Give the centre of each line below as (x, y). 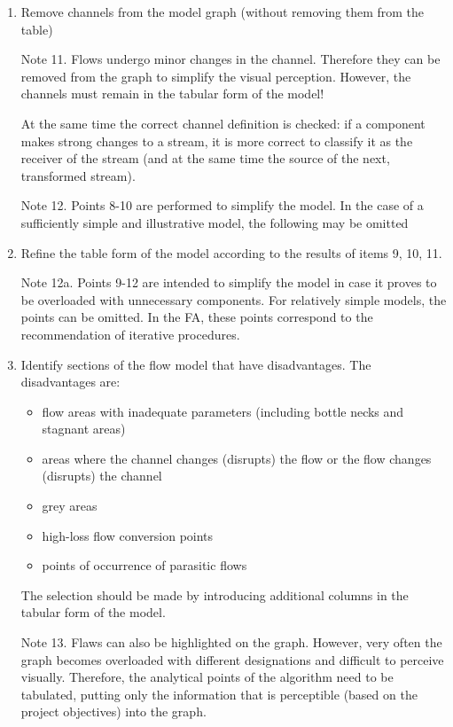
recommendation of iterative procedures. (130, 334)
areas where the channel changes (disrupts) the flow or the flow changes (237, 458)
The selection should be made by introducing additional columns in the (215, 594)
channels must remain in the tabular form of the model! (172, 94)
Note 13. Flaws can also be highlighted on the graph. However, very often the (231, 642)
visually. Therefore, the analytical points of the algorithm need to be (207, 677)
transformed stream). (78, 175)
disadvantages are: (70, 382)
